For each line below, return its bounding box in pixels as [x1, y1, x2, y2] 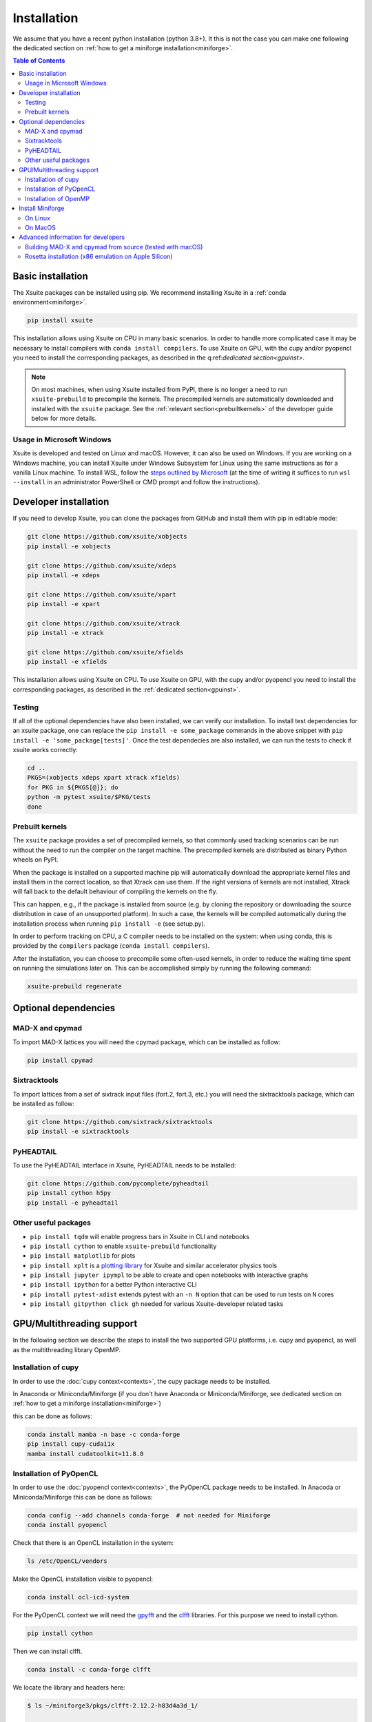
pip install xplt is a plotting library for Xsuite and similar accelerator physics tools [30, 1261, 278, 1269]
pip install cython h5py [27, 1189, 112, 1197]
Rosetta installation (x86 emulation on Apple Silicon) [25, 252, 173, 261]
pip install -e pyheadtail [27, 1199, 118, 1207]
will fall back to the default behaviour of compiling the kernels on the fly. [12, 887, 218, 895]
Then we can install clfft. [12, 1647, 83, 1656]
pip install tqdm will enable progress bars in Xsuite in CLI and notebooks [30, 1232, 249, 1241]
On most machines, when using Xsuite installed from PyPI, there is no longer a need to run [31, 385, 288, 393]
